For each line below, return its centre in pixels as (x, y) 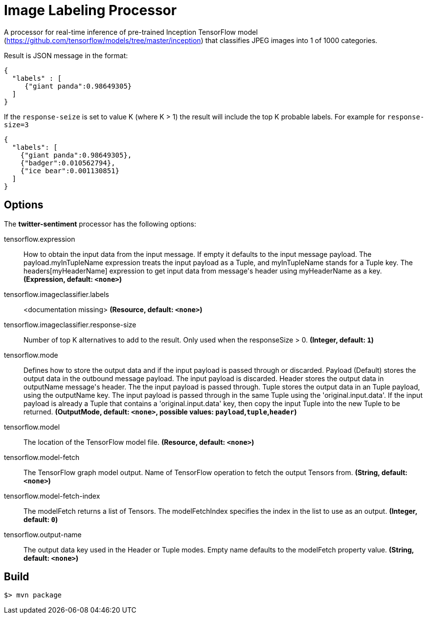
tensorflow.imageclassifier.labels (56, 294)
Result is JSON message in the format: (66, 55)
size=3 (16, 125)
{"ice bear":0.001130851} (70, 171)
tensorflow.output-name (43, 534)
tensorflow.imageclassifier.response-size (70, 324)
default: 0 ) (41, 519)
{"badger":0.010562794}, (68, 163)
